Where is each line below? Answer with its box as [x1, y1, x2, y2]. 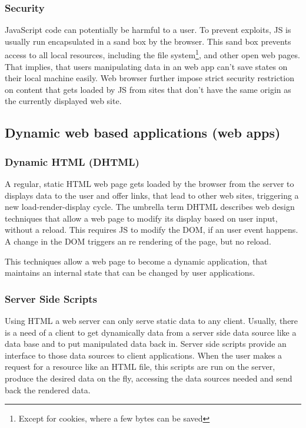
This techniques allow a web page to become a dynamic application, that [5, 255, 268, 267]
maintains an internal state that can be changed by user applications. [5, 266, 255, 279]
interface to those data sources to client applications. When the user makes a [5, 349, 282, 361]
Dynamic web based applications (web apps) [5, 123, 281, 142]
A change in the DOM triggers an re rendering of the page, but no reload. [5, 235, 271, 247]
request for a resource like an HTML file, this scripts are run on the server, [5, 360, 275, 373]
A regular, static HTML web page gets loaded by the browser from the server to [5, 178, 294, 190]
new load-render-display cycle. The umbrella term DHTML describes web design [5, 200, 295, 213]
